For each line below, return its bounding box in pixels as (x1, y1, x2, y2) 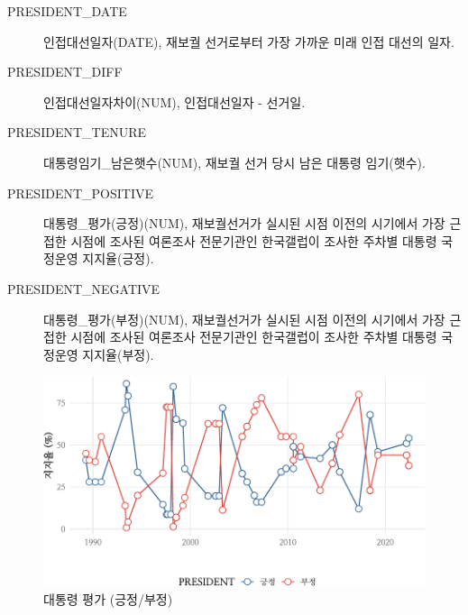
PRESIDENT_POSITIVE (7, 183, 154, 202)
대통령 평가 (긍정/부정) (43, 589, 173, 608)
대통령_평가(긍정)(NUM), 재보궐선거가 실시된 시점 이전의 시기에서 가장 (43, 214, 445, 233)
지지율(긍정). (82, 249, 154, 268)
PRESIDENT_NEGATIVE (7, 279, 161, 298)
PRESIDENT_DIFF (7, 62, 123, 81)
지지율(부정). (82, 344, 154, 363)
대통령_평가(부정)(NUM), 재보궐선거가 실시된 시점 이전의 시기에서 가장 (43, 309, 445, 328)
